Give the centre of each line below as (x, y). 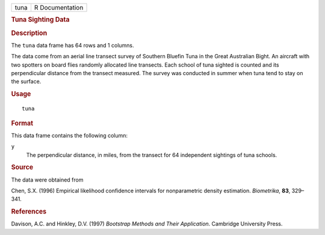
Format (22, 123)
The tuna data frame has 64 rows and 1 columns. (73, 45)
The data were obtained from (47, 180)
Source (22, 167)
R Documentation (59, 8)
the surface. (26, 82)
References (29, 212)
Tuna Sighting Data (40, 20)
